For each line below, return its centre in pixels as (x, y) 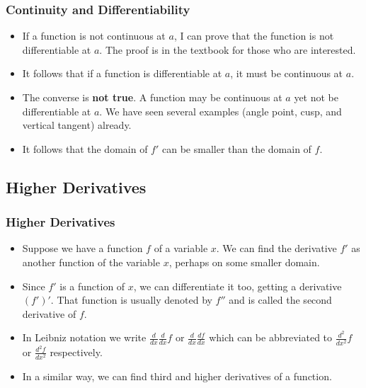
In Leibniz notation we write (84, 337)
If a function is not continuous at (94, 36)
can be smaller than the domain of (237, 148)
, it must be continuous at (287, 73)
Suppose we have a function (82, 248)
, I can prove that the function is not (254, 36)
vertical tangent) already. (77, 125)
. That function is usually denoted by (131, 300)
